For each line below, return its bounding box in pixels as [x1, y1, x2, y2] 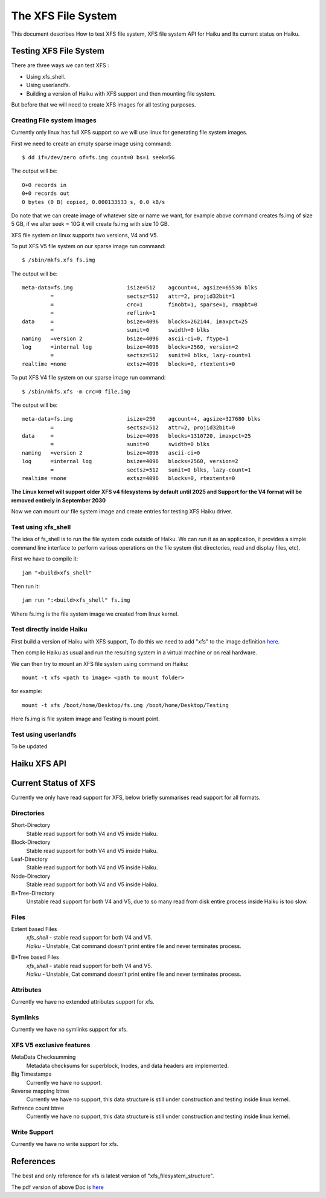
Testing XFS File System [11, 46, 105, 56]
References [11, 1156, 56, 1167]
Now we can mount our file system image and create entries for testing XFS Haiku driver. [11, 508, 232, 515]
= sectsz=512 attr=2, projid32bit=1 [50, 292, 235, 300]
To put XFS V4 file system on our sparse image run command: [11, 374, 166, 381]
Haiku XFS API [11, 759, 66, 769]
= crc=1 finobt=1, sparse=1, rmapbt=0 [50, 301, 258, 308]
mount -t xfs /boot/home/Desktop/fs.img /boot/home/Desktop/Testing [22, 702, 229, 708]
